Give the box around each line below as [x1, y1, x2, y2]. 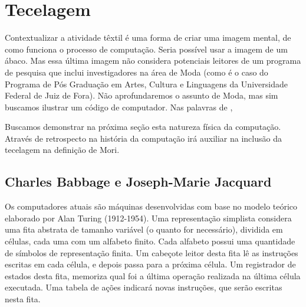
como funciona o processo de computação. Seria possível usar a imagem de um [5, 43, 288, 55]
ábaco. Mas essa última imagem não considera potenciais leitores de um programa [5, 54, 301, 67]
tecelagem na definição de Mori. [5, 143, 120, 156]
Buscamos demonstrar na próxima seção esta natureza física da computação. [5, 120, 281, 133]
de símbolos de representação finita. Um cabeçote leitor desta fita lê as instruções [5, 246, 298, 259]
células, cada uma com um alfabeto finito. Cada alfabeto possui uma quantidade [5, 235, 295, 247]
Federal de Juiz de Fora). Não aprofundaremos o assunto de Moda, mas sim [5, 89, 278, 102]
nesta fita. [5, 293, 41, 305]
